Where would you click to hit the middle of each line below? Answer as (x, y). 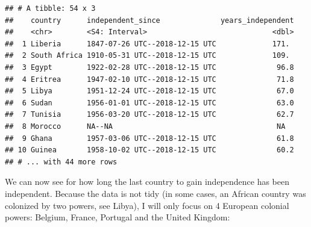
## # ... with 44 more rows (61, 162)
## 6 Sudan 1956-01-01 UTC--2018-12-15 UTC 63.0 (149, 103)
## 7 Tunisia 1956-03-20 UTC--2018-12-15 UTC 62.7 (149, 115)
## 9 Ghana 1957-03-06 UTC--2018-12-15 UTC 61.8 (149, 138)
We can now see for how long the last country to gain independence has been (147, 182)
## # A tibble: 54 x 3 (50, 8)
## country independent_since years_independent (149, 20)
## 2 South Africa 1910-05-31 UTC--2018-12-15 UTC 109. (147, 56)
